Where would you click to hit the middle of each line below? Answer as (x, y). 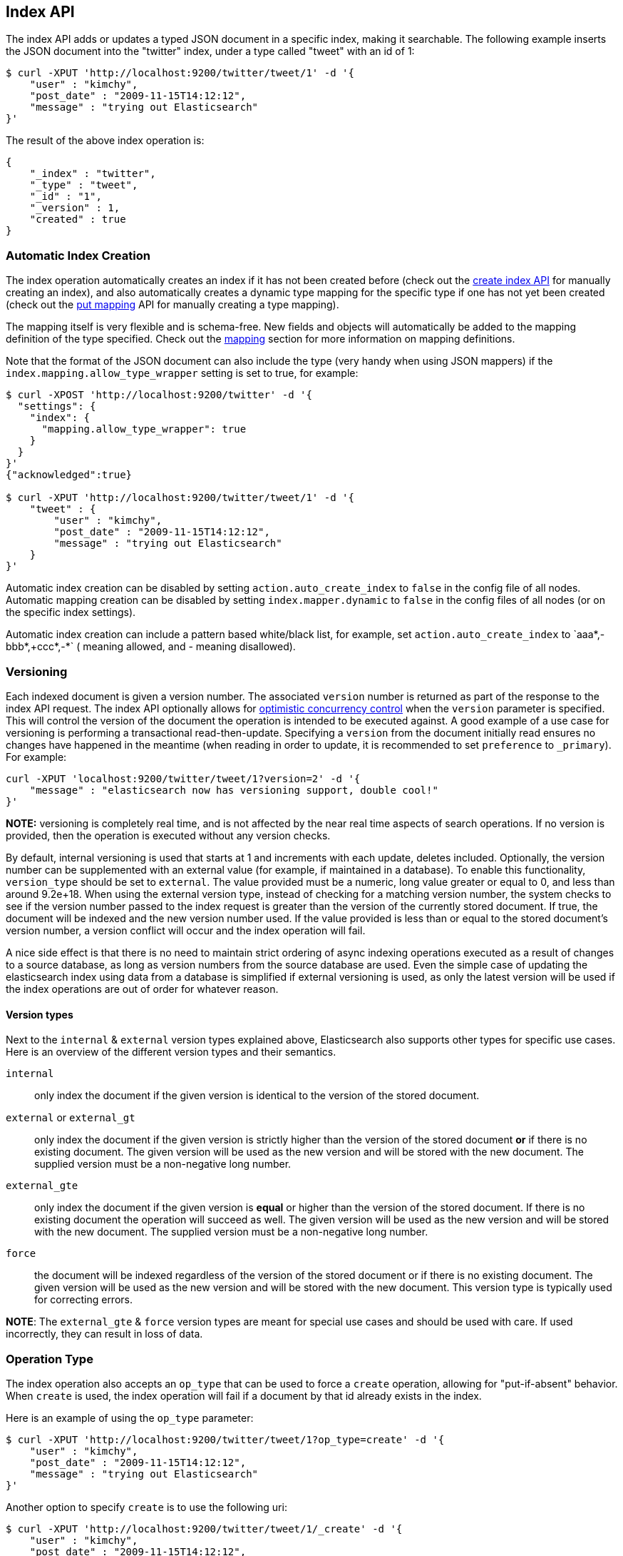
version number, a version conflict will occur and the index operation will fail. (186, 930)
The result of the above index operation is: (105, 141)
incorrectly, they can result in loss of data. (104, 1334)
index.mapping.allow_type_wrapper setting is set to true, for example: (182, 373)
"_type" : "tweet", (84, 185)
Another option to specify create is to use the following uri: (146, 1507)
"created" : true (78, 219)
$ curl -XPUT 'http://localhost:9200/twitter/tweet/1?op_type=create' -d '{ (225, 1439)
